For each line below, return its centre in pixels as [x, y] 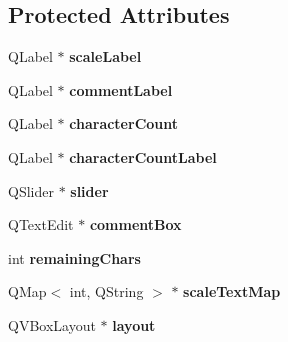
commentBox [135, 224]
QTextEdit [41, 224]
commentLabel [121, 89]
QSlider [31, 190]
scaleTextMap [232, 291]
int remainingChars [74, 257]
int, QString [106, 291]
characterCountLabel [143, 156]
